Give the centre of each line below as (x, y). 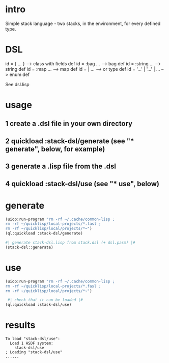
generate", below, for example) (55, 149)
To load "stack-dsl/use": (33, 339)
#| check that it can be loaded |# (45, 300)
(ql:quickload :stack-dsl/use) (38, 305)
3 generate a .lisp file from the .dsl (61, 166)
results (20, 325)
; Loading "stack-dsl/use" (34, 352)
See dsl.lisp (17, 84)
